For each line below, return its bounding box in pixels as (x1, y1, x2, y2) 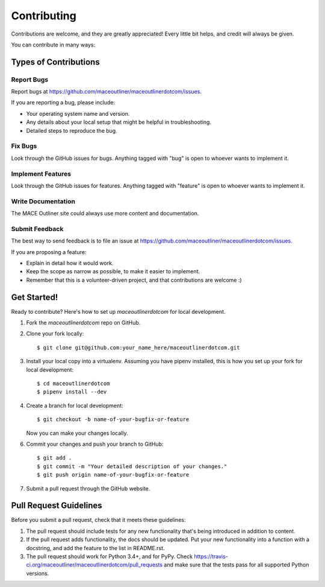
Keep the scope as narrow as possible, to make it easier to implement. (26, 268, 200, 275)
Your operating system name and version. (26, 110, 130, 117)
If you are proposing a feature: (11, 248, 87, 256)
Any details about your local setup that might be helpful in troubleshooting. (26, 118, 212, 126)
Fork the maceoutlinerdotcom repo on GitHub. (26, 319, 141, 326)
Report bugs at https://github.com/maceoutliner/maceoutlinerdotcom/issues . (11, 88, 202, 95)
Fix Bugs (11, 142, 37, 150)
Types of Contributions (11, 57, 100, 67)
